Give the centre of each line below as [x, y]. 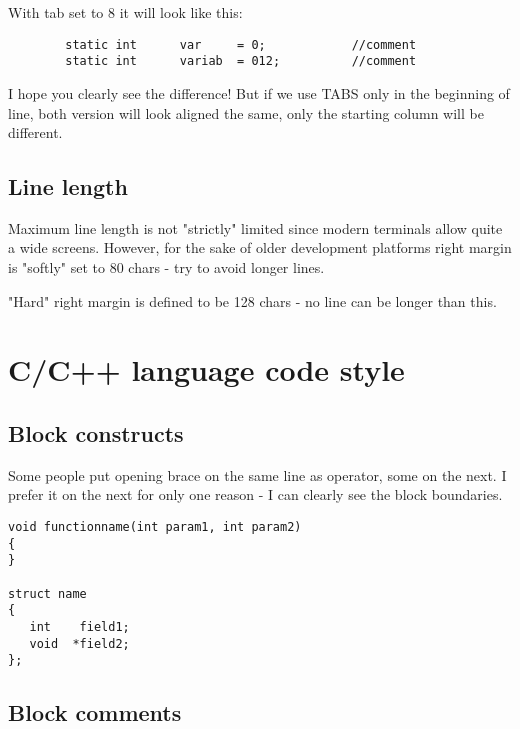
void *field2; [79, 643]
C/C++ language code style [206, 369]
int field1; [79, 626]
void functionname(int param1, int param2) [155, 527]
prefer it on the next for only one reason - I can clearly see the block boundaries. [255, 494]
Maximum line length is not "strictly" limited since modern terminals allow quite [255, 227]
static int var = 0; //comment [241, 44]
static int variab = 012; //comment [241, 61]
